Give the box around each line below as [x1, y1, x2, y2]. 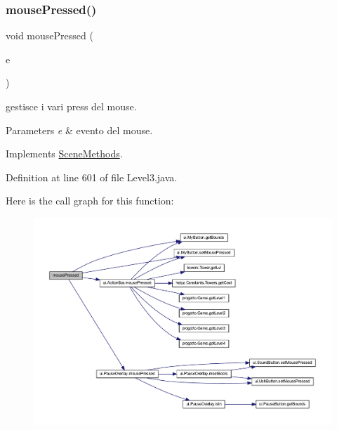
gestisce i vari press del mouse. [6, 99, 137, 113]
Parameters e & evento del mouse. [6, 122, 153, 137]
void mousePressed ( [6, 28, 93, 43]
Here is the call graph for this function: [6, 193, 174, 208]
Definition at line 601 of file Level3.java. [6, 169, 178, 184]
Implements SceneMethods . [6, 146, 123, 161]
